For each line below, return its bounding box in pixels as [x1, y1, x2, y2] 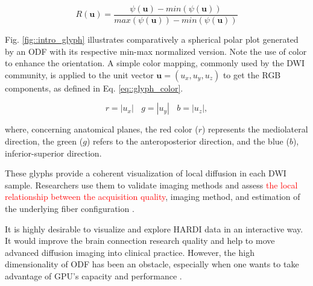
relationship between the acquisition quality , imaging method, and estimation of [5, 190, 300, 203]
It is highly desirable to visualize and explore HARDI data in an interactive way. [5, 222, 303, 235]
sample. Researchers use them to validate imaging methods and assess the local [5, 178, 298, 191]
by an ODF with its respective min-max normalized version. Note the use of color [5, 45, 307, 57]
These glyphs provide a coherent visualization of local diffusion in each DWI [5, 167, 286, 179]
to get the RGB [223, 68, 281, 81]
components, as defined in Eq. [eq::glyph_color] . [5, 81, 183, 94]
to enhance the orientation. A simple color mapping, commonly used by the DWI [5, 57, 305, 69]
